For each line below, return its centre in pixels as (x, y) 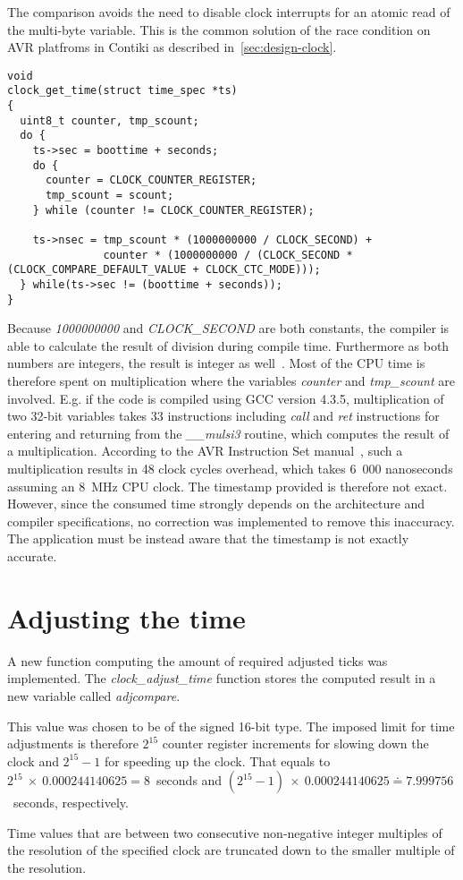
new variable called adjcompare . (94, 695)
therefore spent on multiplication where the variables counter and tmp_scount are (231, 381)
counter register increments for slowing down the (295, 743)
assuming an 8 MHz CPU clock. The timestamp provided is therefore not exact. (227, 486)
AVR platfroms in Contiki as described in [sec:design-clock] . (172, 47)
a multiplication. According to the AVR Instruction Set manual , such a (205, 451)
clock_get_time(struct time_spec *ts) (122, 91)
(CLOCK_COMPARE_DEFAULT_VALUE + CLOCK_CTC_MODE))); (164, 270)
